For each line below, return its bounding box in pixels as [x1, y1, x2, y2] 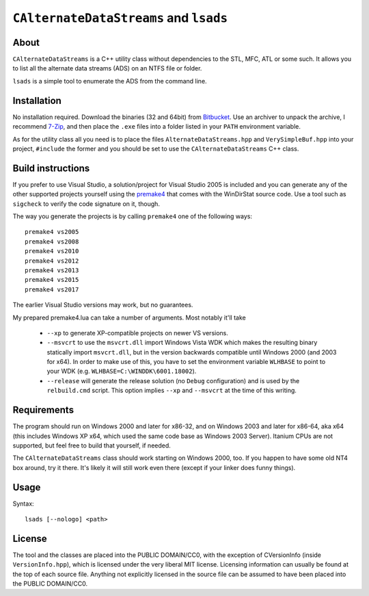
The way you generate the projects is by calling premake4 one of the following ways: [12, 212, 253, 220]
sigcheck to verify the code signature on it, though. [12, 199, 161, 208]
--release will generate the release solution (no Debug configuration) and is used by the [46, 376, 300, 385]
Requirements [12, 404, 74, 416]
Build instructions [12, 162, 90, 174]
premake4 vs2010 [25, 247, 79, 255]
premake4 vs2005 [25, 228, 79, 236]
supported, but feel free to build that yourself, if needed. [12, 441, 171, 450]
